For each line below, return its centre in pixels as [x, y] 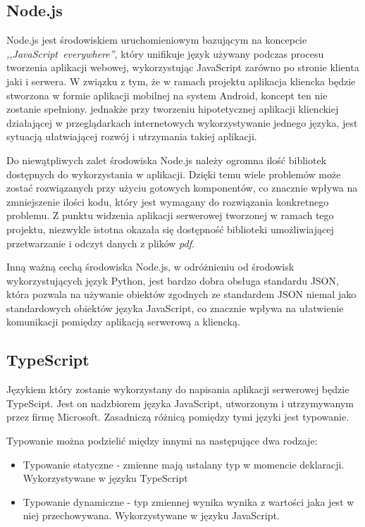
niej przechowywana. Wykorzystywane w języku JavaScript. [151, 515]
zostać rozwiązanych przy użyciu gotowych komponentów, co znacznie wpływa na [182, 188]
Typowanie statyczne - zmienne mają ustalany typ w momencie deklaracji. [184, 464]
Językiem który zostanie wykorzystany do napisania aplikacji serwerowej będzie [178, 389]
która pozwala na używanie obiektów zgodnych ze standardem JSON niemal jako [181, 294]
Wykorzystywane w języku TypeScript [105, 478]
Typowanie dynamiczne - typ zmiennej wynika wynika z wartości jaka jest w [188, 501]
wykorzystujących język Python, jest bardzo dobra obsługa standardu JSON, [173, 280]
